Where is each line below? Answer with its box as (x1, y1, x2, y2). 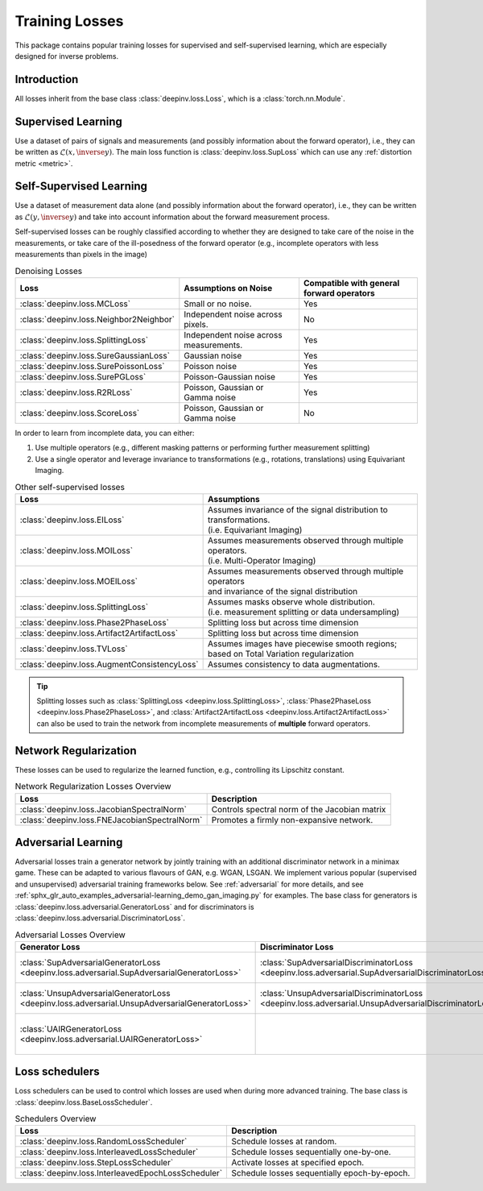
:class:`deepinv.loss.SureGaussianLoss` (19, 350, 171, 361)
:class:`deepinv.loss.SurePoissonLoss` (19, 360, 165, 371)
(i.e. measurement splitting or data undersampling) (207, 606, 400, 617)
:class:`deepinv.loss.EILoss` (19, 514, 125, 525)
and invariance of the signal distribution (207, 585, 358, 596)
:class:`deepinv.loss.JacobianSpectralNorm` (19, 803, 187, 815)
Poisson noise (184, 360, 237, 371)
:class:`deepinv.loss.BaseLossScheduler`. (14, 1097, 153, 1107)
